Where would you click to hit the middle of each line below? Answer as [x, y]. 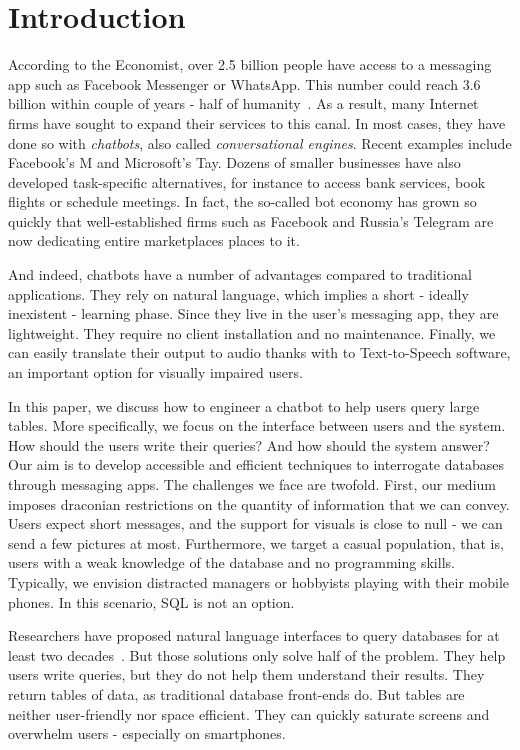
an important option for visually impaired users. [155, 372]
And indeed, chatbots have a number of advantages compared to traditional [240, 274]
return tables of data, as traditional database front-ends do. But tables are [236, 693]
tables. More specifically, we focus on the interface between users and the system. [257, 425]
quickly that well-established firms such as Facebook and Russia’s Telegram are [251, 220]
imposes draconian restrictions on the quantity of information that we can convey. [259, 503]
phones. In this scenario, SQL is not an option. [151, 601]
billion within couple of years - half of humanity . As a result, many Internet [243, 103]
